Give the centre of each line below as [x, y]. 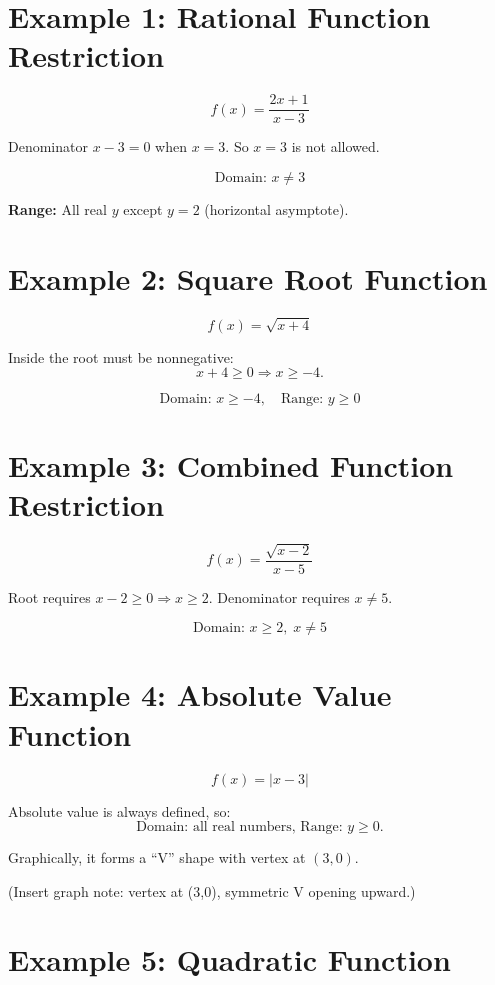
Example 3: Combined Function [231, 464]
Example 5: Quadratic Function [229, 959]
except [143, 208]
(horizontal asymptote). [276, 208]
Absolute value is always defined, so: [119, 810]
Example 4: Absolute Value [200, 694]
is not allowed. [335, 146]
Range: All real [57, 208]
